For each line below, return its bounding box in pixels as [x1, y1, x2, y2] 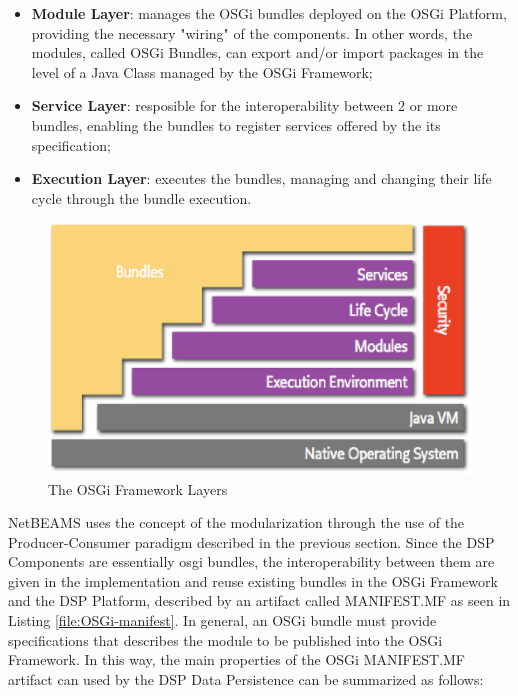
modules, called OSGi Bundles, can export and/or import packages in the [31, 42, 484, 63]
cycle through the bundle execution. [31, 187, 252, 208]
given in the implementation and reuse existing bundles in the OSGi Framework [8, 570, 498, 591]
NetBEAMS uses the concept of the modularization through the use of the [8, 512, 465, 533]
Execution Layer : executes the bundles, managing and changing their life [31, 168, 492, 189]
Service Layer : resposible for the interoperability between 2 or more [31, 95, 458, 116]
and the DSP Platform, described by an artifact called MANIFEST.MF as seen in [8, 590, 511, 611]
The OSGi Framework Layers [48, 478, 228, 499]
